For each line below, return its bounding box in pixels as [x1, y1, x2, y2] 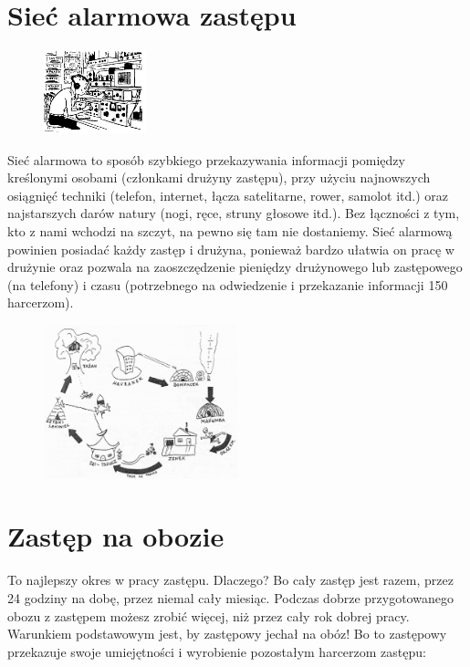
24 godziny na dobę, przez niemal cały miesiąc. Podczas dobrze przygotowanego [7, 588, 454, 607]
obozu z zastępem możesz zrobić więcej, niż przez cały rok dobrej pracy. [7, 606, 410, 625]
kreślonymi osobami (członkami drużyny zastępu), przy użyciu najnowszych [7, 168, 431, 187]
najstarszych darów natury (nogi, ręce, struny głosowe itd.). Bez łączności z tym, [7, 203, 460, 223]
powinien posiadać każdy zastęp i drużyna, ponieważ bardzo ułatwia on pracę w [7, 239, 454, 258]
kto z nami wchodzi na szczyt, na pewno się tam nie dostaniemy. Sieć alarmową [7, 221, 453, 240]
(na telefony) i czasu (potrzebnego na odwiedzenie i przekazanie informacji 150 [7, 275, 448, 294]
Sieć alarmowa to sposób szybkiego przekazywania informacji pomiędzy [7, 150, 405, 169]
